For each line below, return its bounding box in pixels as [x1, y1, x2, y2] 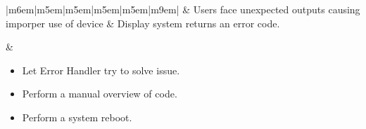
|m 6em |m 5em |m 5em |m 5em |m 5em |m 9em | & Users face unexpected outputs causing [6, 2, 360, 16]
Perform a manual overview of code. [22, 86, 177, 101]
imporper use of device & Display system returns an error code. [6, 15, 280, 30]
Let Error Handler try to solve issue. [22, 62, 180, 77]
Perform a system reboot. [22, 109, 132, 124]
